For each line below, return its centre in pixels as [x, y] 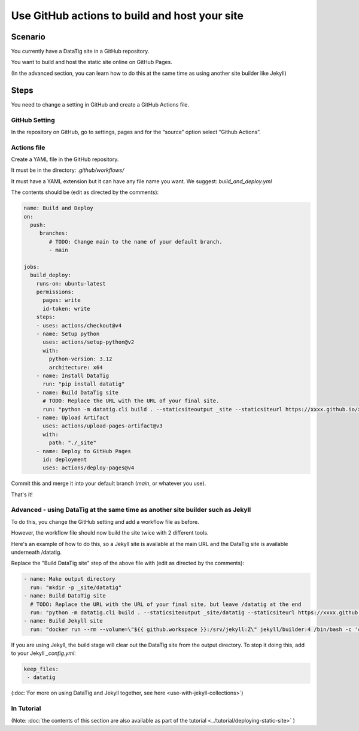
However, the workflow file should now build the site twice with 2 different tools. [110, 533]
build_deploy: [51, 275]
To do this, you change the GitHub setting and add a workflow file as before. [105, 521]
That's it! [22, 495]
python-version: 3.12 [80, 359]
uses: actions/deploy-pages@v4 [89, 468]
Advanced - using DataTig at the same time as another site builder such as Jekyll [131, 510]
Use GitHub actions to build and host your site [127, 16]
